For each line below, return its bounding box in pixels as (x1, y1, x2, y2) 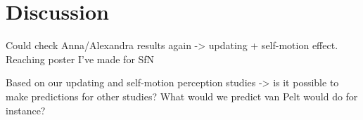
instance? (6, 102, 46, 117)
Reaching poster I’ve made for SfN (6, 51, 155, 66)
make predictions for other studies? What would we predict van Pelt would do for (6, 88, 358, 103)
